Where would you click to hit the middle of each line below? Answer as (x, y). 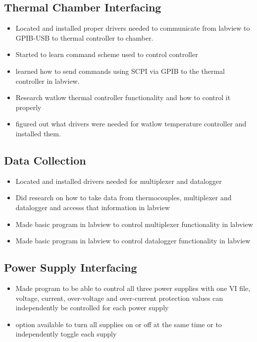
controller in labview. (48, 81)
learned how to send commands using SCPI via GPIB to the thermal (120, 71)
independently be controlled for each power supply (92, 308)
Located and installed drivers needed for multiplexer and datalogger (119, 181)
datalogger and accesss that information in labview (93, 207)
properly (28, 107)
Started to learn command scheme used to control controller (107, 54)
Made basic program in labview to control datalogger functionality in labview (133, 241)
